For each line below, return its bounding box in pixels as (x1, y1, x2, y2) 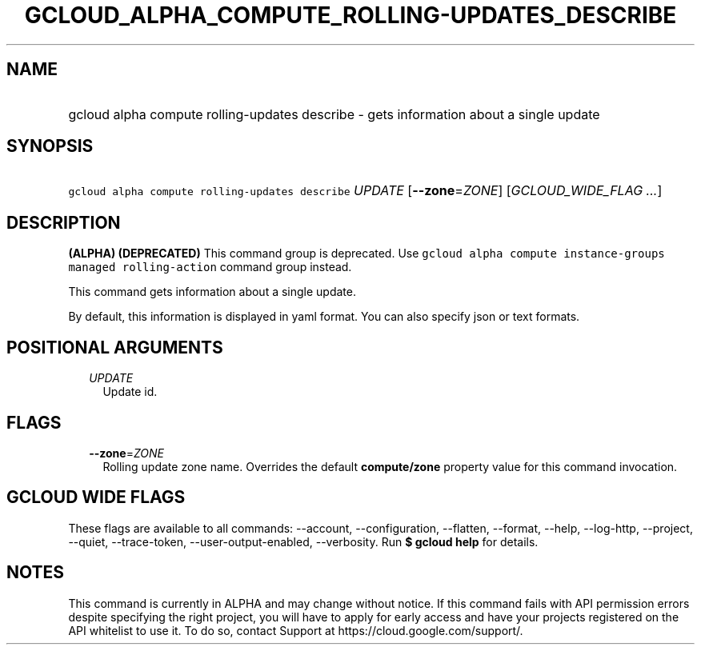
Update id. (102, 385, 158, 399)
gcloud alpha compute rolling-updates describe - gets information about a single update (68, 106, 600, 122)
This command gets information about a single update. (68, 285, 356, 299)
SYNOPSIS (6, 136, 94, 157)
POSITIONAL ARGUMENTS (6, 337, 223, 357)
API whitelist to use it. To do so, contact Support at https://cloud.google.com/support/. (68, 623, 523, 637)
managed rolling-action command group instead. (68, 260, 352, 274)
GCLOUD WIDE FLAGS (6, 487, 186, 508)
